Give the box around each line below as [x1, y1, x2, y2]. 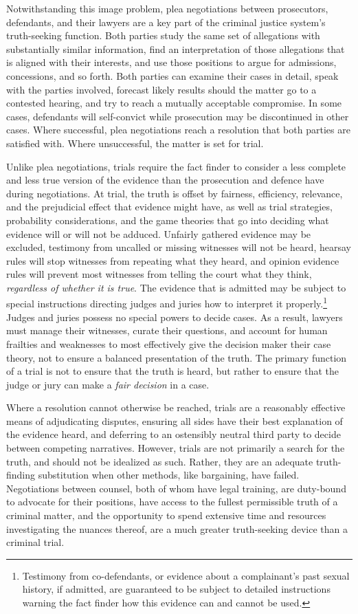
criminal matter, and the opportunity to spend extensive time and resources [6, 508, 326, 523]
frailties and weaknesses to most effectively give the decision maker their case [6, 336, 331, 351]
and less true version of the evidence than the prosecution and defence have [6, 173, 324, 187]
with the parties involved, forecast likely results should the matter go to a [6, 82, 317, 96]
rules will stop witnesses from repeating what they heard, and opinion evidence [6, 253, 339, 267]
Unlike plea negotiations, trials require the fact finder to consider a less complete [6, 159, 346, 173]
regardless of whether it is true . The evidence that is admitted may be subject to [6, 280, 346, 294]
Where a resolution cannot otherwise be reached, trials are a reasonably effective [6, 400, 346, 415]
